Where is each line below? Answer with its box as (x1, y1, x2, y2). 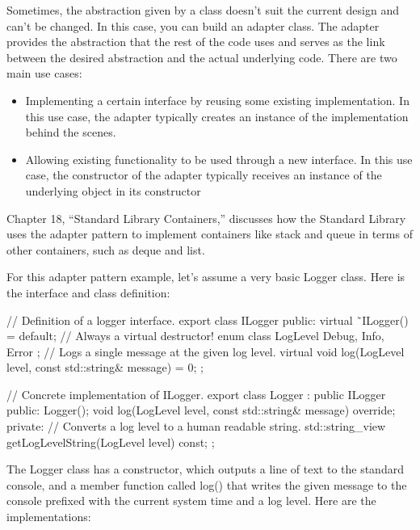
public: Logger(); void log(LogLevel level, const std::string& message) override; (6, 402, 396, 419)
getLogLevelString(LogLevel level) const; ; (6, 433, 215, 450)
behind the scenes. (25, 124, 116, 141)
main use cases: (6, 65, 82, 82)
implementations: (6, 508, 91, 525)
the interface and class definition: (6, 284, 170, 301)
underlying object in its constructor (25, 182, 201, 199)
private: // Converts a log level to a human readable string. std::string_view (6, 418, 386, 435)
